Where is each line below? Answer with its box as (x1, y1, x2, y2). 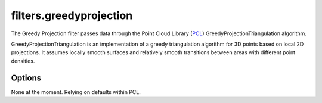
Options (11, 73, 42, 83)
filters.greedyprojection (11, 9, 133, 22)
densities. (11, 57, 35, 64)
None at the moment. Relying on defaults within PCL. (11, 88, 141, 95)
